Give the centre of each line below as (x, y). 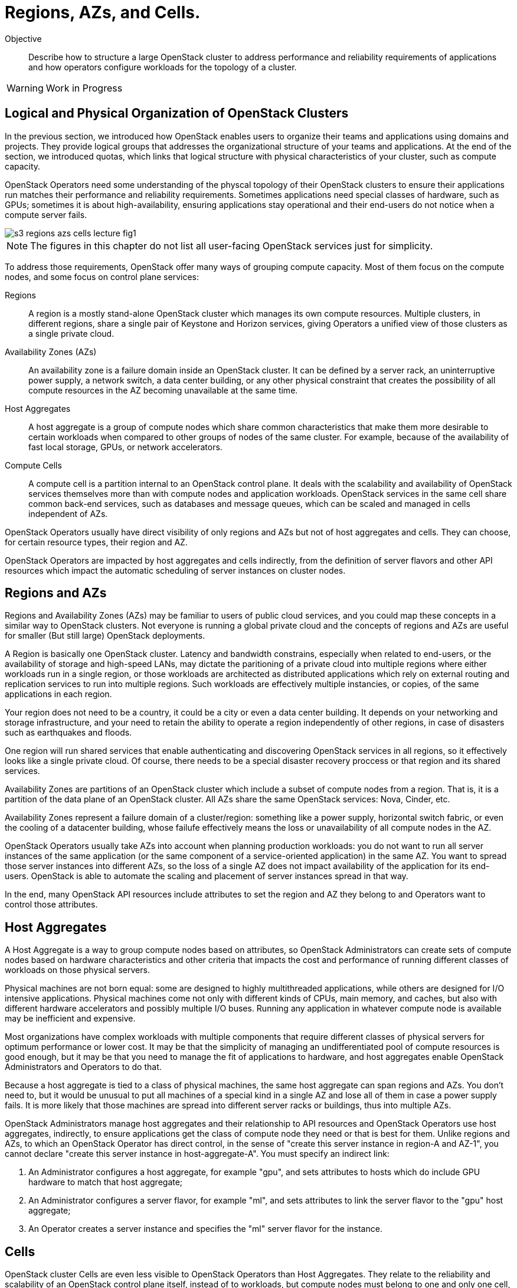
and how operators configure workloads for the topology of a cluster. (163, 67)
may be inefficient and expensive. (70, 1019)
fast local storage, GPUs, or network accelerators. (125, 447)
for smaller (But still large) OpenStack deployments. (105, 636)
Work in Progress (84, 88)
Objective (23, 38)
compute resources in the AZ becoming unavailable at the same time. (163, 390)
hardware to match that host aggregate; (106, 1182)
